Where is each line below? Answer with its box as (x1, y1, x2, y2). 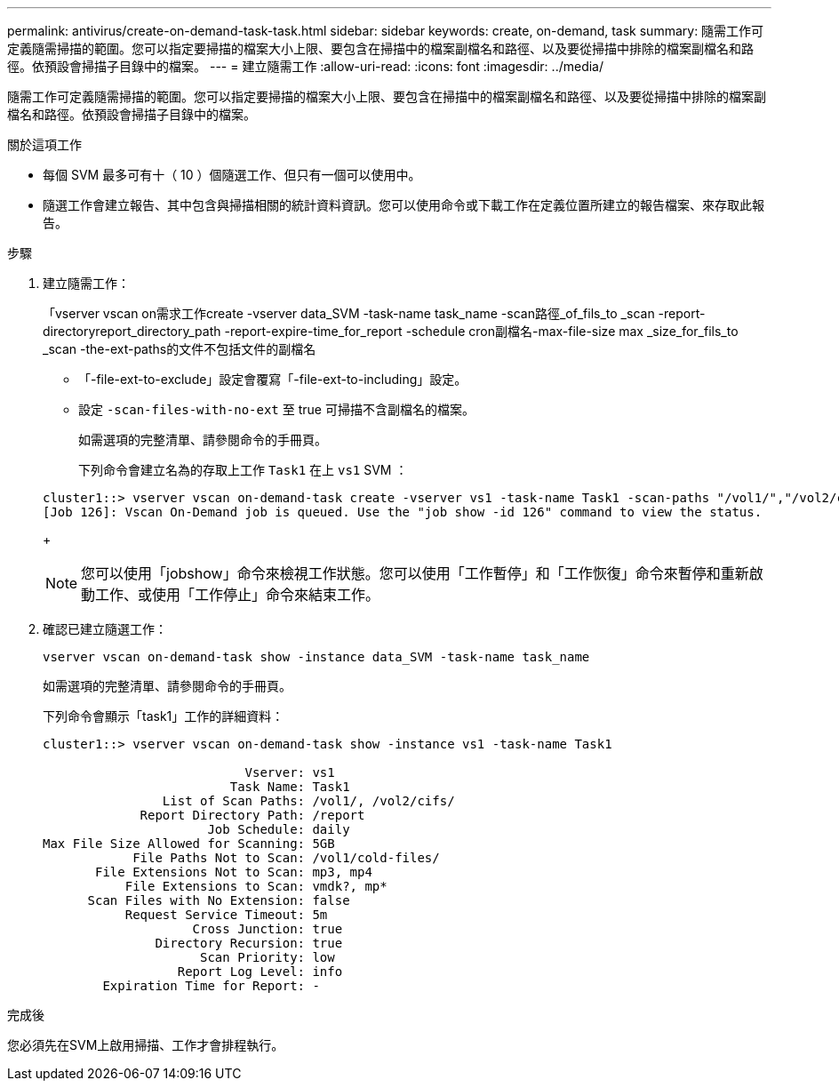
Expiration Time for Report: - (102, 979, 320, 993)
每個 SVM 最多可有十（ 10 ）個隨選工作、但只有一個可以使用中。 (43, 167, 421, 182)
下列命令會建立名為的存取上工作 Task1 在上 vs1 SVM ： (78, 462, 408, 477)
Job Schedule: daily (207, 822, 350, 836)
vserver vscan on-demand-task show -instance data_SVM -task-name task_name (43, 650, 590, 664)
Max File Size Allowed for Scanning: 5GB (43, 836, 335, 851)
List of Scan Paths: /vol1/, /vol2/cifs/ (162, 794, 455, 808)
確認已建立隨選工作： (43, 621, 167, 636)
